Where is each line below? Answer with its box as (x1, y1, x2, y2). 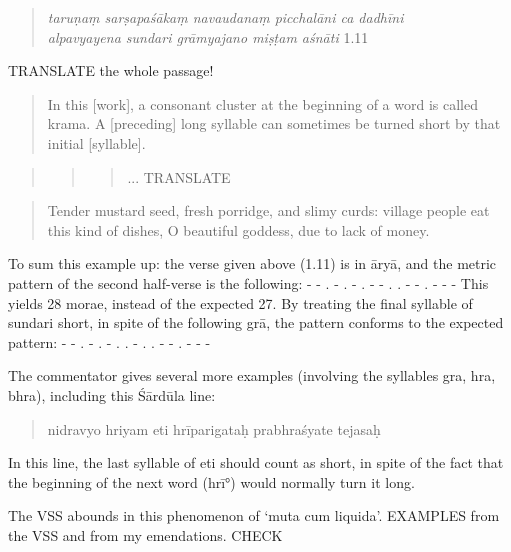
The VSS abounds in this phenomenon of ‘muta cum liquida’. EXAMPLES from (8, 505, 500, 526)
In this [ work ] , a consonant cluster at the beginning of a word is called (47, 93, 478, 114)
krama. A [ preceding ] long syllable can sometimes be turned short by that (47, 113, 501, 134)
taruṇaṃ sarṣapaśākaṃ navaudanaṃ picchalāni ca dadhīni (47, 7, 404, 27)
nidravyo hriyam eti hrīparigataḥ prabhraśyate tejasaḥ (47, 418, 381, 439)
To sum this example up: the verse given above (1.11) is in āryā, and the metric (8, 253, 497, 274)
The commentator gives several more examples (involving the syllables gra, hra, (8, 365, 496, 386)
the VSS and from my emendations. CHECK (8, 524, 283, 545)
